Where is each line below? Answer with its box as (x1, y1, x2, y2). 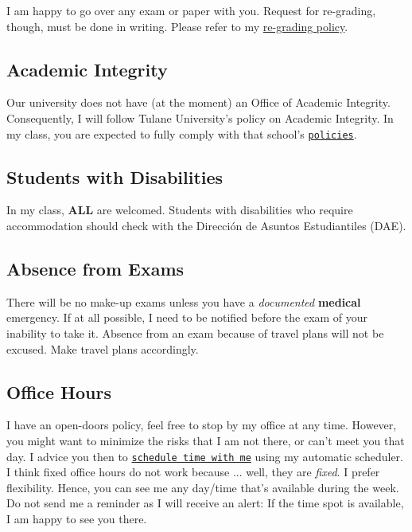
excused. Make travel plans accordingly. (6, 340, 199, 357)
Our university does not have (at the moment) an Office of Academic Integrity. (6, 94, 391, 111)
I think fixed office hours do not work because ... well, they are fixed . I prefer (6, 464, 380, 480)
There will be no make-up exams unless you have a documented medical (6, 293, 361, 310)
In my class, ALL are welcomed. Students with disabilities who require (6, 201, 353, 218)
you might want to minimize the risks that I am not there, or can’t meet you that (6, 432, 405, 448)
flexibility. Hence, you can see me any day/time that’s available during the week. (6, 479, 399, 495)
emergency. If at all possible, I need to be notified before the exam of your (6, 309, 368, 326)
